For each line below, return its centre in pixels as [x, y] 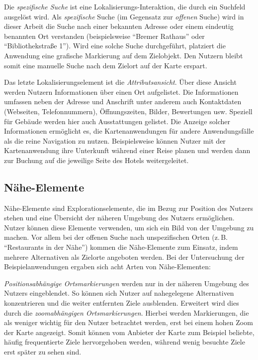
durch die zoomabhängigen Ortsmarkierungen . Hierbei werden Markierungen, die [127, 312]
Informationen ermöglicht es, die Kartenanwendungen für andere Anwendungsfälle [129, 131]
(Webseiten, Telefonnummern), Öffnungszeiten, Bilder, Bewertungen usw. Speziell [128, 111]
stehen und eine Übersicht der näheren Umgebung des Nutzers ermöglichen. [119, 218]
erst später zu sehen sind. [43, 352]
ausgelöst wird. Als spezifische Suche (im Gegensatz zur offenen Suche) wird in [124, 16]
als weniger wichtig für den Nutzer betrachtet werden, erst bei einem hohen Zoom [129, 322]
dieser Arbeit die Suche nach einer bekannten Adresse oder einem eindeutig [119, 26]
